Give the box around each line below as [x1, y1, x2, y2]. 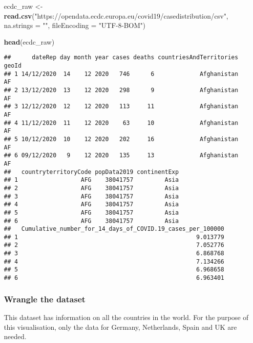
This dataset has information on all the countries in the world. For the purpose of [4, 312, 249, 322]
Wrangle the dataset [4, 293, 85, 305]
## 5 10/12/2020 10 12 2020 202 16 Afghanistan [4, 135, 238, 143]
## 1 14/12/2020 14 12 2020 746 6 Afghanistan [4, 70, 238, 77]
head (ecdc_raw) [4, 36, 55, 47]
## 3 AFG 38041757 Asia [4, 193, 179, 200]
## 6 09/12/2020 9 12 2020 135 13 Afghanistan [4, 152, 238, 159]
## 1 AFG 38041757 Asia [4, 176, 179, 184]
